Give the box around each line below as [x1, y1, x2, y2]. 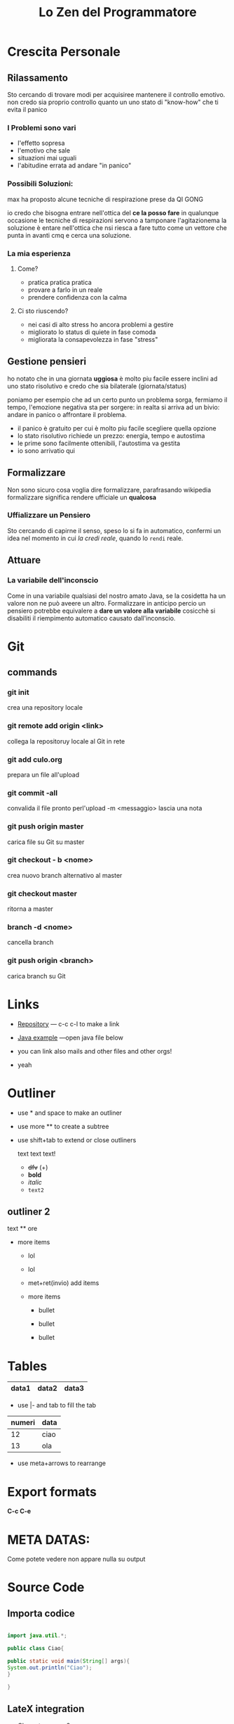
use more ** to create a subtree [17, 1122, 109, 1130]
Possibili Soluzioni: [7, 179, 74, 189]
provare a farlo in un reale [27, 286, 103, 294]
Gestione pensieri [7, 356, 86, 368]
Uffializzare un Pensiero [7, 511, 91, 521]
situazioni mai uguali [17, 154, 77, 162]
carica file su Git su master [7, 838, 85, 846]
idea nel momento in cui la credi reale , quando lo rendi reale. [7, 534, 184, 542]
